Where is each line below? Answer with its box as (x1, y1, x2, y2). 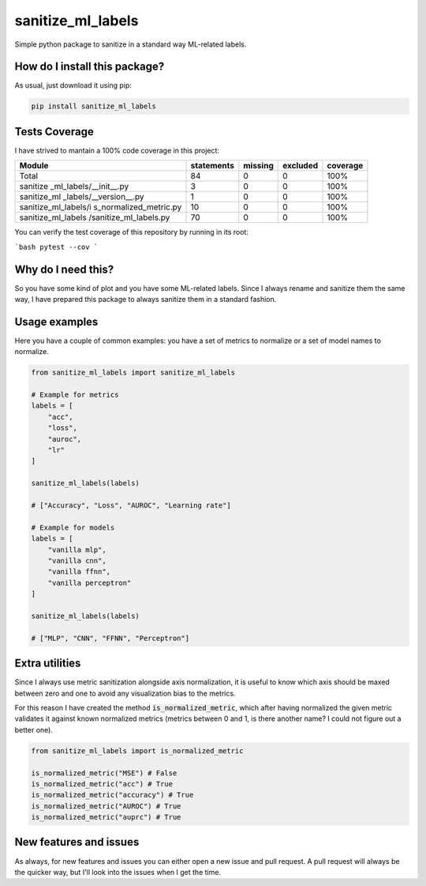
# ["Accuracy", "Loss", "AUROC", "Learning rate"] (31, 500, 232, 510)
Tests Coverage (14, 125, 94, 138)
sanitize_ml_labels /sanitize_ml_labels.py (19, 212, 170, 223)
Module (19, 160, 49, 172)
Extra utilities (14, 657, 81, 670)
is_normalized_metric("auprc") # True (31, 812, 181, 822)
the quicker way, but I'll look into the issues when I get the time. (14, 867, 221, 877)
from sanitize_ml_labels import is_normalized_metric (31, 746, 244, 755)
